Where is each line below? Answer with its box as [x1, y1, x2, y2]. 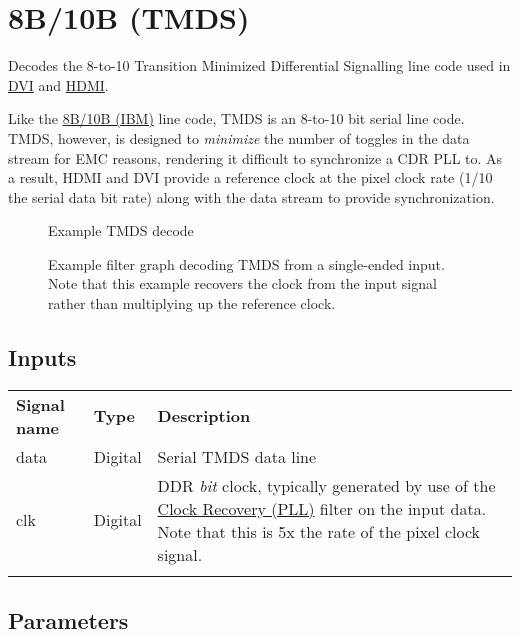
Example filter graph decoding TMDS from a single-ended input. [48, 253, 445, 274]
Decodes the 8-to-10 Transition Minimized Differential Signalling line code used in [8, 55, 511, 76]
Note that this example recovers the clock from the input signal [48, 273, 437, 294]
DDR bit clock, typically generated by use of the [157, 473, 496, 497]
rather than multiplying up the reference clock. [48, 293, 336, 314]
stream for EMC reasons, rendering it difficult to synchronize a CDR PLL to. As [8, 147, 503, 168]
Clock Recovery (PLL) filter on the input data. [157, 496, 487, 520]
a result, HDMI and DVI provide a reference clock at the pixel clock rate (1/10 [8, 167, 493, 188]
